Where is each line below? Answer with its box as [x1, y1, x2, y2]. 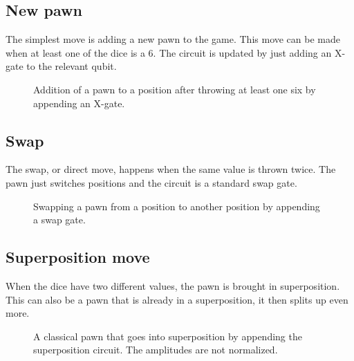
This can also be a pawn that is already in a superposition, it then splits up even [6, 292, 348, 306]
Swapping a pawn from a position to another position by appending [33, 198, 320, 213]
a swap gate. [33, 212, 86, 227]
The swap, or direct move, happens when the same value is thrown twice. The [6, 162, 336, 176]
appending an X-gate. [33, 95, 125, 110]
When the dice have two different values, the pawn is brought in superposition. [6, 278, 340, 293]
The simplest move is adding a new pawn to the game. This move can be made [6, 32, 340, 46]
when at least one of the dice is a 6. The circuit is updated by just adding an [6, 45, 332, 59]
